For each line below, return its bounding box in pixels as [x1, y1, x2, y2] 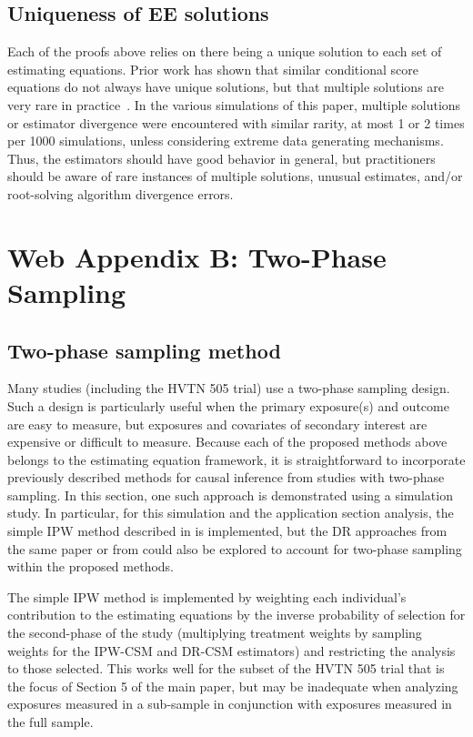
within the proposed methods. [7, 557, 174, 576]
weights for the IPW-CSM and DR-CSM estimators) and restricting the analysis [7, 641, 456, 660]
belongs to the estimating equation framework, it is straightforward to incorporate [7, 449, 466, 469]
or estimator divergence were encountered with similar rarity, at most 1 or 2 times [7, 113, 465, 132]
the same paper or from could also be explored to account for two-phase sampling [7, 539, 462, 558]
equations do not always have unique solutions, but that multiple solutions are [7, 77, 445, 96]
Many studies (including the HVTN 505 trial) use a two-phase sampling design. [7, 379, 450, 398]
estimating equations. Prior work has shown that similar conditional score [7, 59, 418, 78]
